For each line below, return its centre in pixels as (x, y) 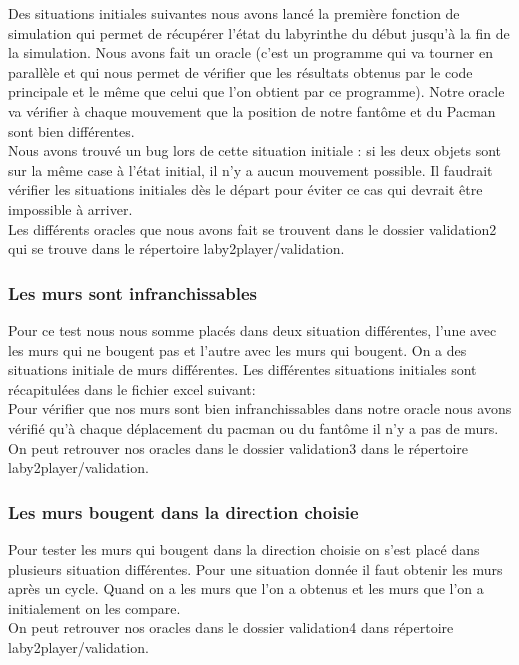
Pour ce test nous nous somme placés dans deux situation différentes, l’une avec (252, 329)
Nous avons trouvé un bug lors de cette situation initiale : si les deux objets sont (255, 150)
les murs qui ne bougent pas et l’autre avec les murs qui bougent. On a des (237, 349)
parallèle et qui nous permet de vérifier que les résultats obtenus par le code (240, 71)
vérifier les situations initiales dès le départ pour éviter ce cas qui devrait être (245, 189)
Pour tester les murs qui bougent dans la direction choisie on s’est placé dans (244, 548)
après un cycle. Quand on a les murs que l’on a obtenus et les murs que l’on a (246, 588)
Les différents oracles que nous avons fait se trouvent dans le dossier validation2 (252, 228)
